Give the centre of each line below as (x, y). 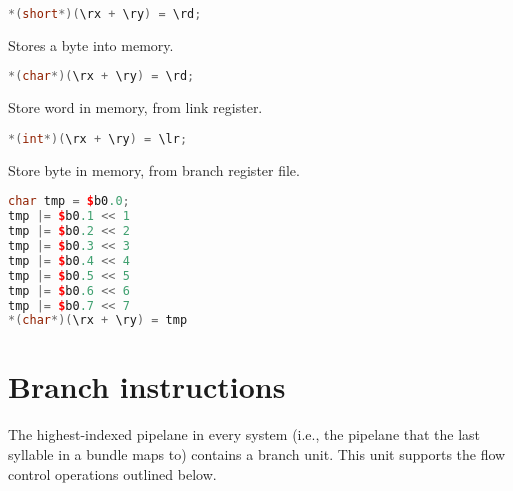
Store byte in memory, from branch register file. (154, 169)
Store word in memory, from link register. (135, 107)
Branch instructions (147, 386)
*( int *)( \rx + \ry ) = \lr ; (98, 138)
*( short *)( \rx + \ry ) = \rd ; (105, 14)
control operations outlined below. (112, 473)
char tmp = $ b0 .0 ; (69, 201)
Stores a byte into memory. (91, 44)
